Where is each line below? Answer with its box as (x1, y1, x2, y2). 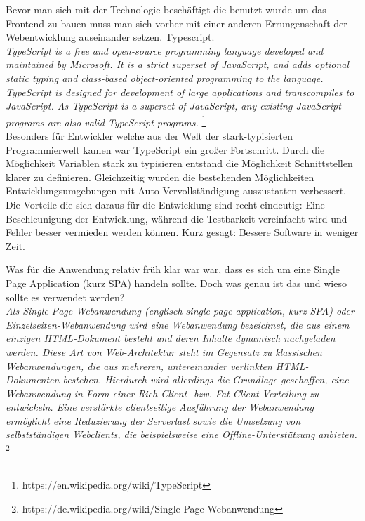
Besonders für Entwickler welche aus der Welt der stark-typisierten (6, 128, 293, 143)
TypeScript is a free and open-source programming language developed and (6, 43, 324, 58)
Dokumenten (6, 372, 60, 387)
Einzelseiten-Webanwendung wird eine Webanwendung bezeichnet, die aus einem (6, 317, 350, 331)
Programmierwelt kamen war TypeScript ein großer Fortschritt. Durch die (6, 142, 325, 157)
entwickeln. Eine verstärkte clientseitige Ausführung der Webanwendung (6, 400, 314, 414)
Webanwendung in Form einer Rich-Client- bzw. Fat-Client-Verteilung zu (6, 385, 319, 400)
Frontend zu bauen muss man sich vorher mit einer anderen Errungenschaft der (6, 15, 347, 30)
